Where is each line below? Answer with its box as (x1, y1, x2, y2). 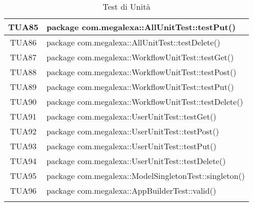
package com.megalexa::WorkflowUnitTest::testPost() (46, 66, 237, 78)
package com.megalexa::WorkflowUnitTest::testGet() (46, 51, 234, 63)
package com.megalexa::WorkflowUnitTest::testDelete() (46, 96, 243, 107)
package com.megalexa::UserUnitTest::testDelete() (46, 155, 226, 167)
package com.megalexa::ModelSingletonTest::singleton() (46, 170, 245, 181)
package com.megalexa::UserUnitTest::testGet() (46, 110, 217, 122)
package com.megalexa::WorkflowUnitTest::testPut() (46, 81, 234, 93)
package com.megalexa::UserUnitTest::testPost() (46, 125, 219, 137)
